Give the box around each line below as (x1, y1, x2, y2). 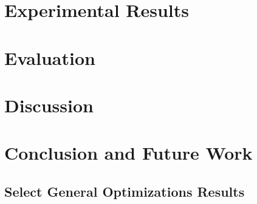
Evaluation (4, 45, 95, 70)
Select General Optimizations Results (4, 182, 245, 200)
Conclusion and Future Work (4, 140, 253, 165)
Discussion (4, 92, 94, 117)
